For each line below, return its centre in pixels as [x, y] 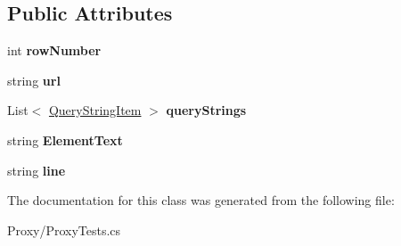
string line [37, 170]
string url [34, 80]
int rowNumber [54, 50]
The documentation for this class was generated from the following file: [201, 200]
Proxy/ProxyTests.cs [64, 230]
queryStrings [206, 110]
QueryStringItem [95, 110]
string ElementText [65, 139]
